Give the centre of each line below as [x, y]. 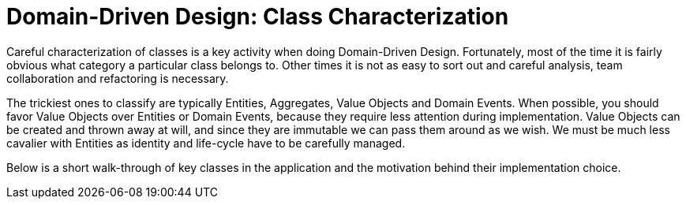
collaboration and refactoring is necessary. [118, 78]
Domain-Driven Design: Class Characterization [258, 17]
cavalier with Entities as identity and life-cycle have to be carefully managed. [206, 143]
